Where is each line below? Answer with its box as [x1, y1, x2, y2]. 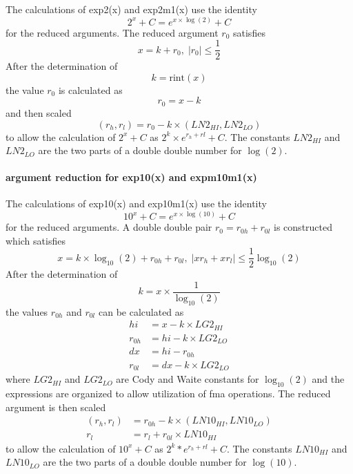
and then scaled [6, 105, 72, 120]
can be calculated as [98, 304, 184, 319]
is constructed [274, 220, 333, 234]
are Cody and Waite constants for [116, 372, 259, 386]
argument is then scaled [6, 399, 106, 414]
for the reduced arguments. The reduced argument [6, 25, 219, 39]
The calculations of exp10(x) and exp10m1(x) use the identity [6, 196, 267, 211]
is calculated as [58, 82, 123, 97]
